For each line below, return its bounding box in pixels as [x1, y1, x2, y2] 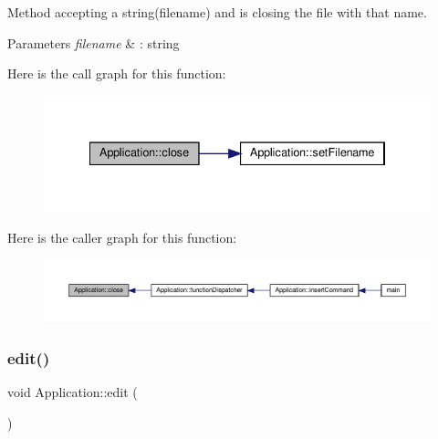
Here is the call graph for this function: [7, 64, 226, 83]
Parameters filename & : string [7, 33, 180, 52]
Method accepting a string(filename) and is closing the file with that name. [7, 3, 427, 21]
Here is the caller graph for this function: [7, 227, 237, 246]
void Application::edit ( [7, 382, 138, 402]
